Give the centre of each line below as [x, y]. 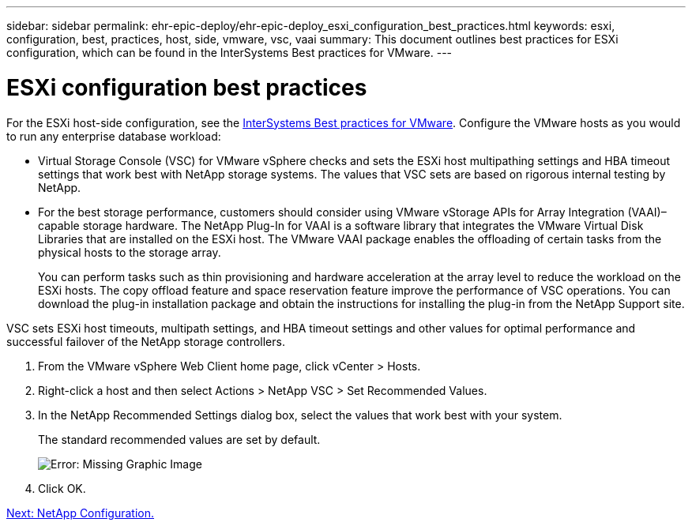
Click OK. [62, 488]
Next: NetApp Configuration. [81, 513]
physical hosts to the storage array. [130, 252]
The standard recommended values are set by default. [179, 439]
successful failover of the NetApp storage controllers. [146, 341]
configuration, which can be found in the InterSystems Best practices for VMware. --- [229, 53]
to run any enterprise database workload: [114, 136]
